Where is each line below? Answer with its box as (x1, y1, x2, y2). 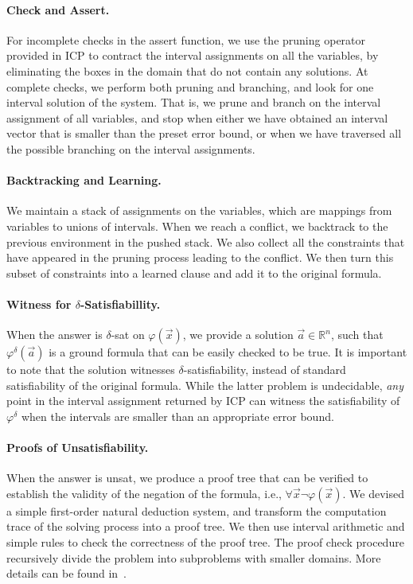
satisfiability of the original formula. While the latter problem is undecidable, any (6, 376, 404, 393)
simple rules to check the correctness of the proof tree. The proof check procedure (6, 534, 404, 551)
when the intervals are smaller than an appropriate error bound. (21, 407, 334, 424)
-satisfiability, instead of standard (183, 361, 346, 378)
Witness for (6, 295, 72, 312)
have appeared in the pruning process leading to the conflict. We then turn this (6, 249, 394, 266)
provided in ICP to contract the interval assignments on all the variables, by (6, 47, 379, 64)
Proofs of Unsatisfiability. (6, 439, 149, 456)
